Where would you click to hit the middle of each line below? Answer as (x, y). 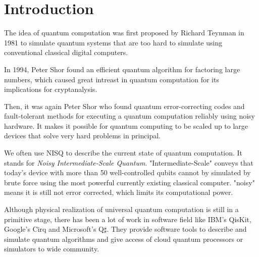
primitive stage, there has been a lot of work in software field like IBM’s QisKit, (128, 219)
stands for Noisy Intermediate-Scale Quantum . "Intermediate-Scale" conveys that (129, 162)
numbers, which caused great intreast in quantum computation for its (112, 79)
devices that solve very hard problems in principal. (82, 136)
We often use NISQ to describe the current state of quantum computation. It (123, 153)
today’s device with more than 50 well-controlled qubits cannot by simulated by (127, 172)
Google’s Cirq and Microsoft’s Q (54, 229)
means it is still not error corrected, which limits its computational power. (119, 192)
